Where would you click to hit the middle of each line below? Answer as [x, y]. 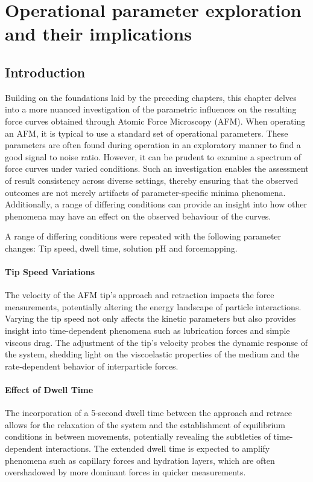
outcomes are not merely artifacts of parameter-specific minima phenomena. [145, 192]
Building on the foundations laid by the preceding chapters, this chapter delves [151, 97]
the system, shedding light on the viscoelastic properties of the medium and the [152, 354]
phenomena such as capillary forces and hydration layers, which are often [140, 460]
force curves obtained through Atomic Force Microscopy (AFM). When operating [155, 121]
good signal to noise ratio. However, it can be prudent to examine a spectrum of [153, 156]
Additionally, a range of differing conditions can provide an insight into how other [156, 204]
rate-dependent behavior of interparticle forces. [92, 366]
